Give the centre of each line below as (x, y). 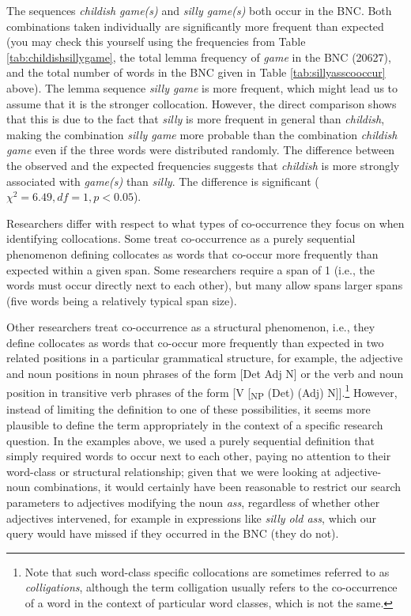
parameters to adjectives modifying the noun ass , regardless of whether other (193, 502)
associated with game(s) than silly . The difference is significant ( (163, 181)
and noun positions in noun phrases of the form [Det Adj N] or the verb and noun (205, 374)
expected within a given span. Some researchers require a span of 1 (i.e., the (190, 269)
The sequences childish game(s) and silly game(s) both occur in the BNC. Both (199, 10)
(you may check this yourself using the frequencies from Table (156, 42)
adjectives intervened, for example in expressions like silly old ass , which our (191, 518)
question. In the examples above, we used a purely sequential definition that (190, 440)
